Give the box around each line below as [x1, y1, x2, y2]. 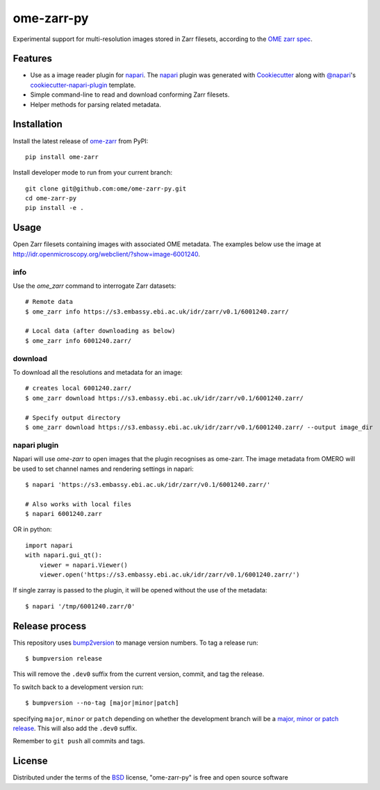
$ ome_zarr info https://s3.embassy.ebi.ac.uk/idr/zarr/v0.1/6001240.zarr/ [25, 307, 289, 316]
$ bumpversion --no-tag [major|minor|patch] [25, 699, 180, 707]
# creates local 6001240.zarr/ [25, 385, 132, 392]
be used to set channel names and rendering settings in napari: [13, 465, 194, 473]
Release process [13, 620, 87, 632]
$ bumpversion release [25, 654, 103, 663]
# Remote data [25, 298, 73, 306]
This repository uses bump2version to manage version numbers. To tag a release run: [13, 638, 258, 647]
